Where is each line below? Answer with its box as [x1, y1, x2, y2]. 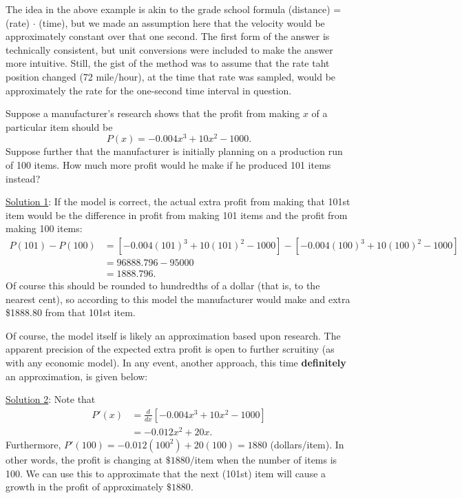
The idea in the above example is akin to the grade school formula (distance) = [6, 2, 342, 16]
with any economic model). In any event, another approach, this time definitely [6, 355, 346, 370]
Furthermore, [6, 437, 61, 451]
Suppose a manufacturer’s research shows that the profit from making [6, 106, 300, 121]
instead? [6, 171, 41, 185]
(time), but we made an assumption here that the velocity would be [39, 15, 325, 30]
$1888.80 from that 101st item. [6, 305, 136, 320]
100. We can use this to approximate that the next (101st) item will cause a [6, 466, 326, 480]
